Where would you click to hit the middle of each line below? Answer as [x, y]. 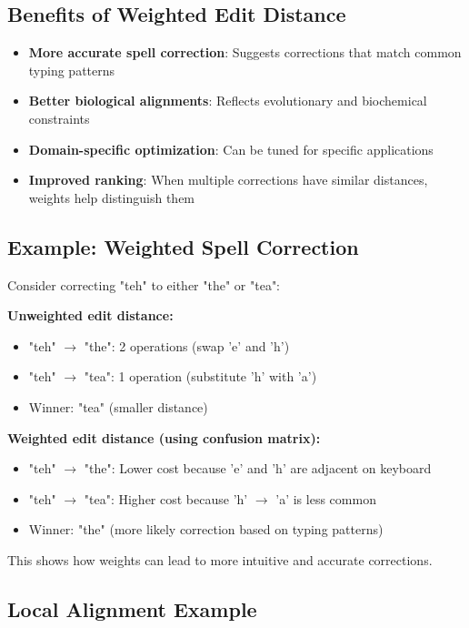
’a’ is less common [326, 498]
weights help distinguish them [112, 197]
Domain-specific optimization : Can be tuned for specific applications [231, 149]
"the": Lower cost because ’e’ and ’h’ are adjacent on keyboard [258, 468]
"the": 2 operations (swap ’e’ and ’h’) [187, 345]
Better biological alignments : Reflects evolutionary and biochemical [228, 101]
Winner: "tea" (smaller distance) [118, 406]
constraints [59, 118]
